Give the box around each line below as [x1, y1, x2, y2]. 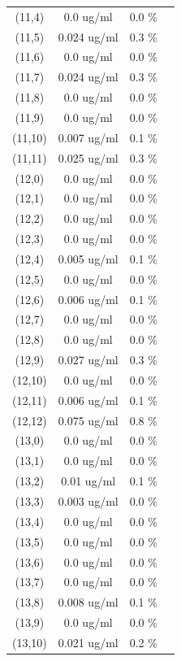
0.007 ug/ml [58, 128, 119, 146]
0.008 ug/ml [58, 594, 119, 611]
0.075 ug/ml [58, 411, 119, 428]
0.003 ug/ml [58, 493, 119, 509]
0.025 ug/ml [58, 149, 119, 166]
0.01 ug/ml [61, 472, 116, 489]
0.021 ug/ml [58, 633, 119, 650]
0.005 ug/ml [58, 250, 119, 267]
